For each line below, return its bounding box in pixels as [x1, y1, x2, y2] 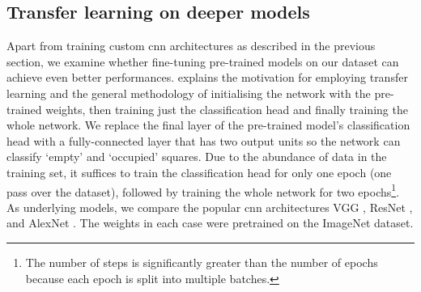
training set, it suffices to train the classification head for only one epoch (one [6, 163, 392, 180]
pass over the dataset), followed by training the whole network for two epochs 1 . [6, 180, 400, 200]
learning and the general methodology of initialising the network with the [6, 84, 371, 101]
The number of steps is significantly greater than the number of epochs [25, 253, 378, 270]
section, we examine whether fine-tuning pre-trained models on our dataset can [6, 53, 399, 70]
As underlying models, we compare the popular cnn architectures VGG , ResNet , [6, 198, 413, 215]
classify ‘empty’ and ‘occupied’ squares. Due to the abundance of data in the [6, 148, 387, 165]
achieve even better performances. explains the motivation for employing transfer [6, 69, 408, 86]
